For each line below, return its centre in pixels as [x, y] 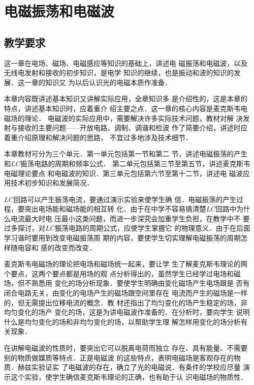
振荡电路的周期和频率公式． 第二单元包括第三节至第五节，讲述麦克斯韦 [135, 163]
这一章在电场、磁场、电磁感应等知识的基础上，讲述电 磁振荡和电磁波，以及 [126, 63]
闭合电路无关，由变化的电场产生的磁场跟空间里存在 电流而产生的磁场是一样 [126, 293]
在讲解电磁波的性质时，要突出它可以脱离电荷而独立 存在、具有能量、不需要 [126, 348]
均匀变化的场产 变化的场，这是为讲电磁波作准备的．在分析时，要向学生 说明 [127, 312]
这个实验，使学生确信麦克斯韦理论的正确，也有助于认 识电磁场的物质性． [129, 376]
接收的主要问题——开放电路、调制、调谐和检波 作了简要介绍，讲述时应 [132, 128]
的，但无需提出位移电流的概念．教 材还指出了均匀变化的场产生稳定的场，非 [126, 302]
